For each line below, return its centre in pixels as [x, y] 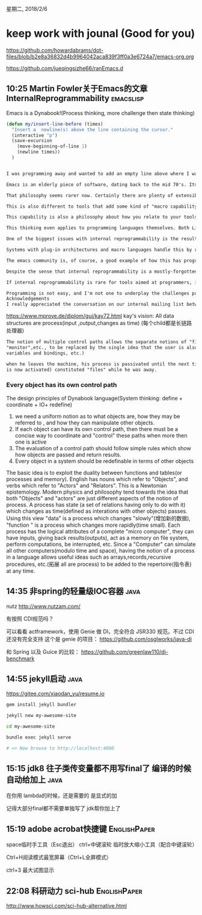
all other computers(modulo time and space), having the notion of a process [100, 550]
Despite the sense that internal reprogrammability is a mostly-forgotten [102, 271]
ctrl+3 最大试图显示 [30, 870]
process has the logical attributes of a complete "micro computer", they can [100, 531]
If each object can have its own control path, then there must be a [96, 429]
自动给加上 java [35, 780]
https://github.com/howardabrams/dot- [55, 50]
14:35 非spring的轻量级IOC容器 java [73, 591]
